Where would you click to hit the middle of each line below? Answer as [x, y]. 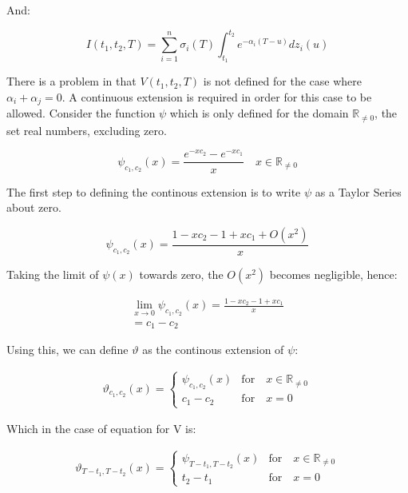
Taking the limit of [53, 274]
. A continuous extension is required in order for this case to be [217, 96]
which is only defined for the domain [259, 113]
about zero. [34, 207]
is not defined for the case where [282, 81]
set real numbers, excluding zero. [87, 130]
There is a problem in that [71, 81]
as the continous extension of [213, 350]
